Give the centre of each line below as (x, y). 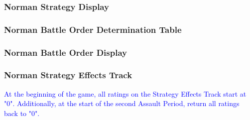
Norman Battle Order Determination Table (93, 29)
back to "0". (22, 113)
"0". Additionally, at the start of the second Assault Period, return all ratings (122, 103)
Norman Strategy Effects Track (68, 75)
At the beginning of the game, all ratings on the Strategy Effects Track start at (125, 93)
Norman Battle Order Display (65, 52)
